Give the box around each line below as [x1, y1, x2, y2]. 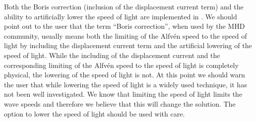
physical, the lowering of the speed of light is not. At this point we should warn [4, 69, 245, 80]
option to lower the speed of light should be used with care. [4, 108, 185, 119]
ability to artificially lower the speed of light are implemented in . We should [4, 11, 237, 21]
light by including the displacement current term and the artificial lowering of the [4, 40, 252, 51]
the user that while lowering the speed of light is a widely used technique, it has [4, 79, 247, 89]
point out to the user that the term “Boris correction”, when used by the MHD [4, 21, 245, 31]
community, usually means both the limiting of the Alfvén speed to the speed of [4, 30, 247, 41]
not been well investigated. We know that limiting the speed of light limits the [4, 89, 243, 99]
